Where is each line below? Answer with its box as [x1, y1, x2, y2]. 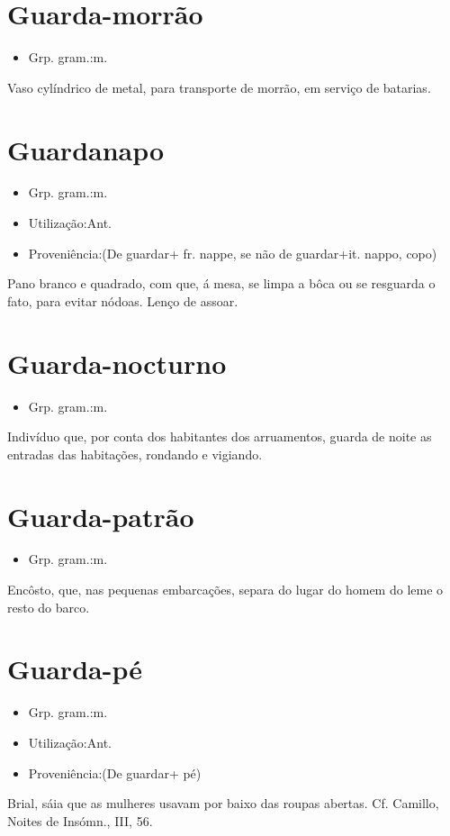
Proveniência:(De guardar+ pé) [28, 763, 202, 782]
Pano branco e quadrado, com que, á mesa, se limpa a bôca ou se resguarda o [7, 274, 436, 293]
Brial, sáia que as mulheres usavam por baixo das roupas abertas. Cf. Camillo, [7, 794, 439, 813]
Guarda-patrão [7, 497, 194, 534]
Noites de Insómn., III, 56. [7, 811, 153, 830]
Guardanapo [7, 131, 165, 168]
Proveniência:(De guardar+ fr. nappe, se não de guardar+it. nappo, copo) [28, 243, 437, 262]
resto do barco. [7, 597, 90, 616]
